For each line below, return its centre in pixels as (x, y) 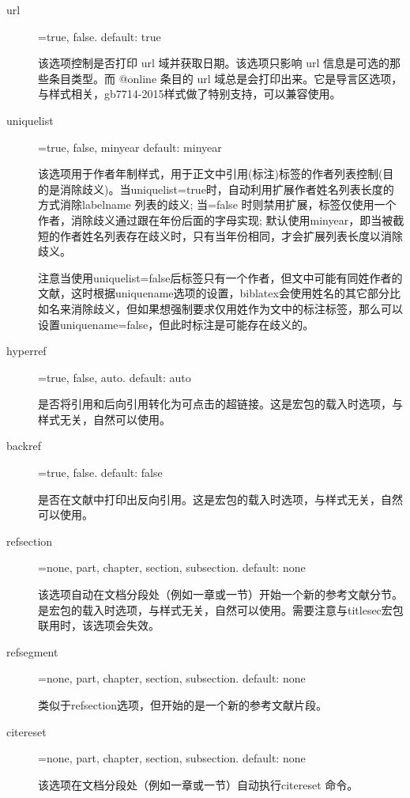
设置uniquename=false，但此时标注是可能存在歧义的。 (176, 324)
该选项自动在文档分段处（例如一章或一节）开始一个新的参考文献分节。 (220, 594)
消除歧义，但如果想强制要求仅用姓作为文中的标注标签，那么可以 (237, 308)
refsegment (32, 651)
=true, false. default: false (100, 473)
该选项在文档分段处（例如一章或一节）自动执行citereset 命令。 (198, 784)
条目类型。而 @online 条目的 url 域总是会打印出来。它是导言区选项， (226, 78)
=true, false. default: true (100, 36)
